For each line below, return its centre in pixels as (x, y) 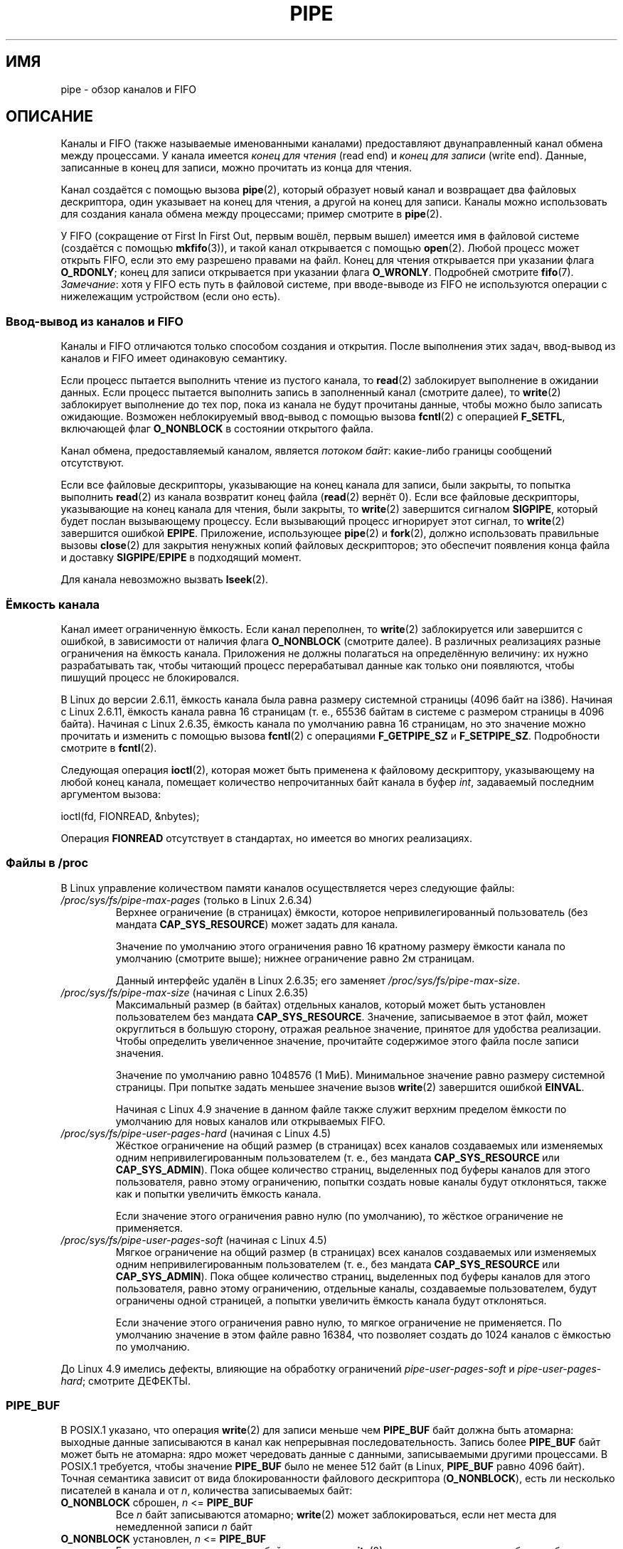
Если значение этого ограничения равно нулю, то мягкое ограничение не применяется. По (339, 1322)
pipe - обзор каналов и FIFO (128, 89)
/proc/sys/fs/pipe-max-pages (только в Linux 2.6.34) (186, 900)
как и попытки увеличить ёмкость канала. (218, 1193)
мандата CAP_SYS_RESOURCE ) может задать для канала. (257, 924)
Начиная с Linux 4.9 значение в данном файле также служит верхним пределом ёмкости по (341, 1109)
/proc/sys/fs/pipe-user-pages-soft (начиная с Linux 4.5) (194, 1240)
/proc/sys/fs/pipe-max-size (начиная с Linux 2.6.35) (185, 992)
